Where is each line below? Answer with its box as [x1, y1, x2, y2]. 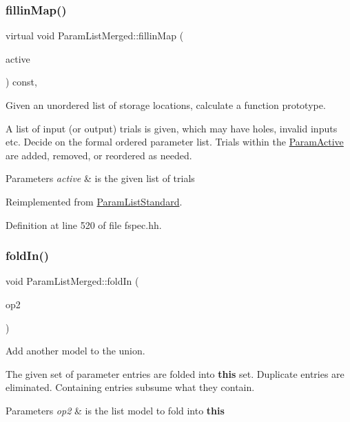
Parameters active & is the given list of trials [6, 171, 195, 185]
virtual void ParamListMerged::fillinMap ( [6, 28, 184, 43]
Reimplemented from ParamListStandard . [6, 194, 183, 208]
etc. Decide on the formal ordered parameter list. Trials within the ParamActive [6, 134, 344, 149]
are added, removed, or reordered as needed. [6, 148, 192, 162]
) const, [6, 74, 37, 89]
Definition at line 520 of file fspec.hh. [6, 217, 162, 232]
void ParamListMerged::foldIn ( [6, 274, 139, 288]
